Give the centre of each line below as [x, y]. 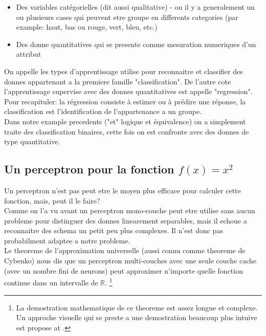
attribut [29, 54]
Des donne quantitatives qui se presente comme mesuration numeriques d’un [136, 44]
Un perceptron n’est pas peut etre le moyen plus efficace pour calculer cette [123, 190]
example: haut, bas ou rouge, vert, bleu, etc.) [87, 27]
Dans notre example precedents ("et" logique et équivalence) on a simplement [125, 121]
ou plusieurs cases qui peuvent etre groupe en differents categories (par [127, 17]
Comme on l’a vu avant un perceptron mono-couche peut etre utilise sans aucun [130, 210]
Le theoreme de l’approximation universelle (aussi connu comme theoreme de [125, 250]
